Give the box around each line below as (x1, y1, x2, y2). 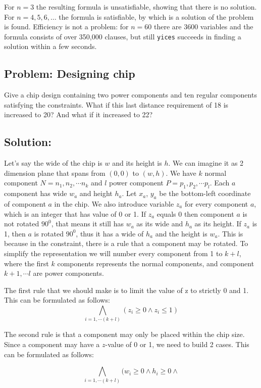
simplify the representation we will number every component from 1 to (4, 248, 223, 258)
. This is (218, 228, 243, 238)
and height (79, 188, 113, 199)
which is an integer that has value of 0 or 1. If (4, 208, 146, 219)
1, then (4, 228, 26, 238)
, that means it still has (51, 218, 124, 229)
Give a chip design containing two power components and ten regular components (4, 89, 257, 100)
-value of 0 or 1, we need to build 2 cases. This (105, 338, 249, 349)
